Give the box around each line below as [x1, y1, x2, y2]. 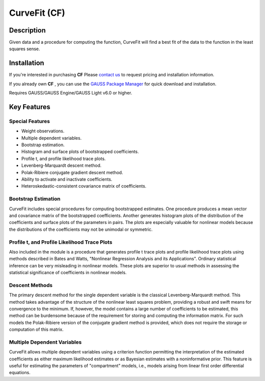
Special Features [9, 118, 50, 125]
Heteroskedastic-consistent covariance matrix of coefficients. [21, 183, 147, 189]
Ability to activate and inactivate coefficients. [21, 176, 112, 182]
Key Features [9, 102, 51, 111]
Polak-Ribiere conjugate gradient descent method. [21, 169, 123, 175]
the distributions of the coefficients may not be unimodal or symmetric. [9, 226, 153, 232]
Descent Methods [9, 282, 53, 288]
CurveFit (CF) [9, 7, 66, 18]
